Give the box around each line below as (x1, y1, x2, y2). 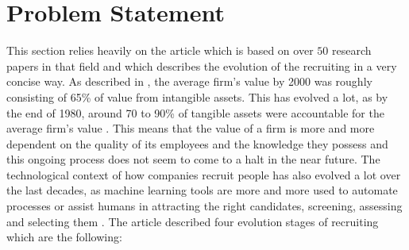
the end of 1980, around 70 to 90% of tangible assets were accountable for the (6, 104, 384, 121)
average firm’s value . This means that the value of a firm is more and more (6, 120, 375, 137)
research (331, 42, 372, 59)
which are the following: (6, 229, 122, 245)
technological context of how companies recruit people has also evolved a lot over (6, 166, 401, 183)
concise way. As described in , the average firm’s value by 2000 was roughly (6, 73, 372, 90)
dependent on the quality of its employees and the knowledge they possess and (6, 135, 388, 152)
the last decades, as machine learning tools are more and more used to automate (6, 182, 398, 198)
